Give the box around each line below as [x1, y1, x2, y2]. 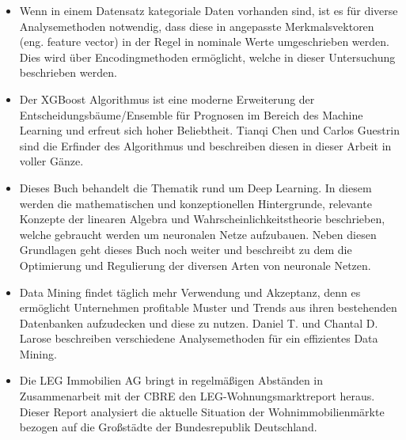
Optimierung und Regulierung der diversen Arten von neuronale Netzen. [19, 256, 371, 273]
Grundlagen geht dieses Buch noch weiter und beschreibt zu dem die [19, 241, 352, 258]
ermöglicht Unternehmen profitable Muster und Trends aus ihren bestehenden [19, 299, 397, 316]
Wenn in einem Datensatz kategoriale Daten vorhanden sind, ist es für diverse [19, 2, 398, 18]
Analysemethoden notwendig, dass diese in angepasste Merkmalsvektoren [19, 17, 374, 34]
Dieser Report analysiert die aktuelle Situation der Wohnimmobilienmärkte [19, 403, 385, 419]
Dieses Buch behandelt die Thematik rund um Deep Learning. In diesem [19, 179, 372, 195]
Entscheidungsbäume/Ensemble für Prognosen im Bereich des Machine [19, 106, 363, 123]
